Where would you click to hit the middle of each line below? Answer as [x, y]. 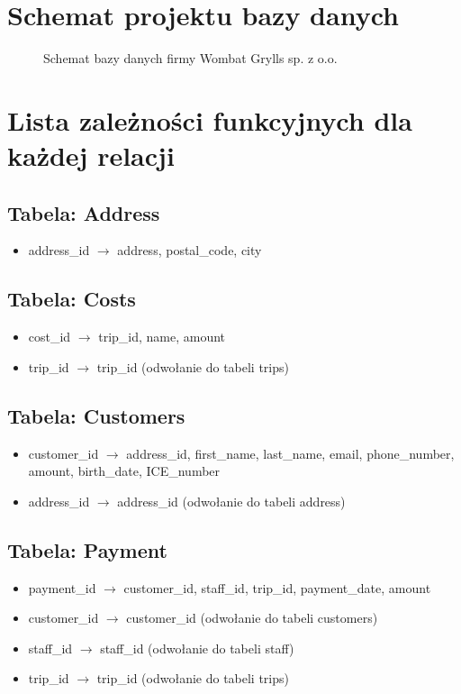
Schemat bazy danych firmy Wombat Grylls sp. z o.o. [190, 58]
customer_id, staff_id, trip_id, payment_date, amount [277, 587]
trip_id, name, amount [162, 337]
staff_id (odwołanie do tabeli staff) [197, 648]
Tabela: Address [84, 212]
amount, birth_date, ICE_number [124, 471]
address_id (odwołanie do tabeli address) [231, 501]
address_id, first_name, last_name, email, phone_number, [290, 453]
